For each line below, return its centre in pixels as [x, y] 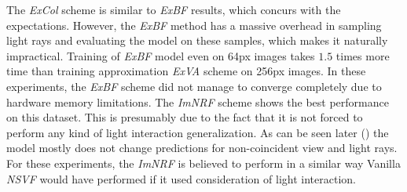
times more [363, 55]
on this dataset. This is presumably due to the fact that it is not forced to [185, 117]
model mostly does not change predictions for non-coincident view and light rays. [202, 148]
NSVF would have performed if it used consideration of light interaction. [181, 178]
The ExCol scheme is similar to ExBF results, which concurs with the [174, 9]
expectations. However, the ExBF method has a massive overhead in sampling [194, 25]
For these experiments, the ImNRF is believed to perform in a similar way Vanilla [203, 163]
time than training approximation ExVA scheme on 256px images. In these [186, 71]
